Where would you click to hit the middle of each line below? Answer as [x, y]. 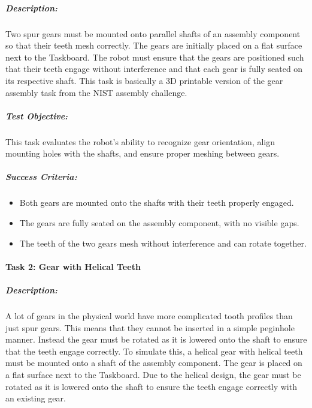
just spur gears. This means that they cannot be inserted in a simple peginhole [150, 327]
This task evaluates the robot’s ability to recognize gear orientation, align [140, 141]
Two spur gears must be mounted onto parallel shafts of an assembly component [153, 33]
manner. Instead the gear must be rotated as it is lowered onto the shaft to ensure [156, 339]
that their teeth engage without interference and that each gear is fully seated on [154, 69]
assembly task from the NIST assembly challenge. [96, 92]
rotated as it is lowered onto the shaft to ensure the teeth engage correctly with [151, 386]
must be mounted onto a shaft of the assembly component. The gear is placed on [154, 363]
